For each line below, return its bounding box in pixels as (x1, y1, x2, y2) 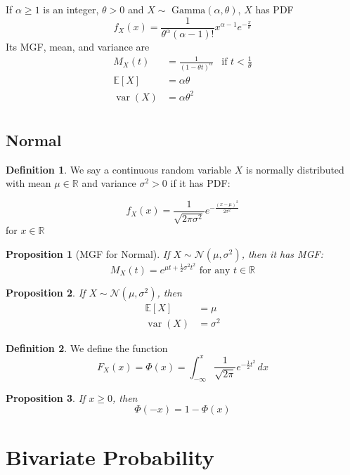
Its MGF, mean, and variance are (6, 39, 150, 53)
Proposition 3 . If (6, 390, 86, 405)
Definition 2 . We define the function (6, 340, 168, 355)
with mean (6, 176, 51, 190)
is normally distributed (245, 162, 344, 176)
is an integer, (43, 2, 99, 16)
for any (199, 265, 231, 275)
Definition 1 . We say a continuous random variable (6, 162, 232, 176)
